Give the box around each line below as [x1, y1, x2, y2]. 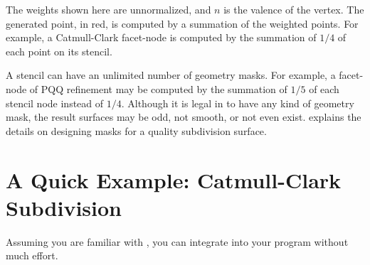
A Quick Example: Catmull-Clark [6, 165, 342, 194]
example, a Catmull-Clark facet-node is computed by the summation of [6, 30, 317, 45]
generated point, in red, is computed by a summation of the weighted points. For [6, 16, 359, 31]
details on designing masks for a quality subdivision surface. [6, 123, 267, 138]
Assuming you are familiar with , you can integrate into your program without [6, 234, 349, 249]
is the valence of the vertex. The [223, 2, 364, 16]
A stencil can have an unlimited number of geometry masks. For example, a [6, 67, 336, 82]
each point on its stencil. [6, 43, 112, 58]
